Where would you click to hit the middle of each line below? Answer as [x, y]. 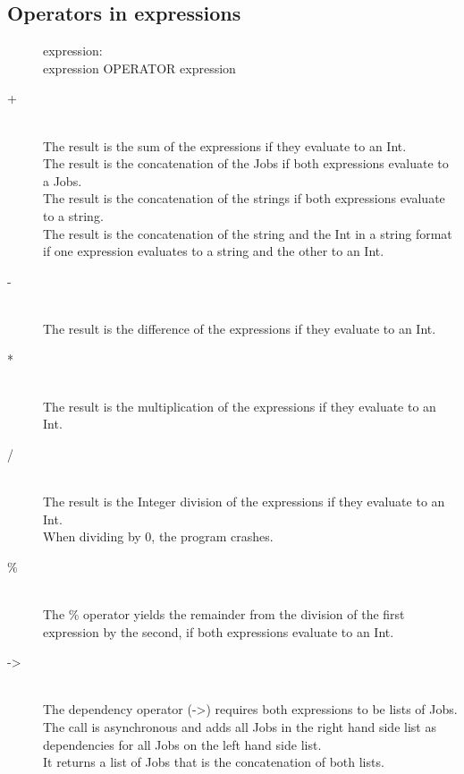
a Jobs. [63, 180]
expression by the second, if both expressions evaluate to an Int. [219, 631]
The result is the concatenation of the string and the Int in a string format [248, 233]
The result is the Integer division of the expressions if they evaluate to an [244, 502]
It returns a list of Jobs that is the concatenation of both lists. [214, 762]
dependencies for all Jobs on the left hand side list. [182, 744]
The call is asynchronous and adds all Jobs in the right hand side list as [240, 727]
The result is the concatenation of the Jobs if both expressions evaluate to [246, 163]
